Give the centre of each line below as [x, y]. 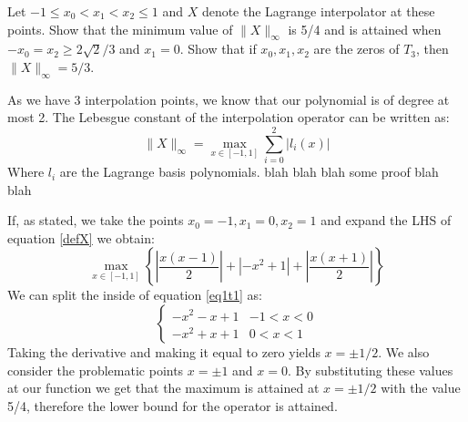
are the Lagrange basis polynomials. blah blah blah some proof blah [249, 172]
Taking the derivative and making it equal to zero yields [164, 352]
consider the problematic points [96, 370]
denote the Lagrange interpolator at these [318, 11]
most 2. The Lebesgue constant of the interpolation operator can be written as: [229, 117]
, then [432, 49]
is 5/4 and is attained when [365, 29]
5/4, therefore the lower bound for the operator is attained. [173, 405]
